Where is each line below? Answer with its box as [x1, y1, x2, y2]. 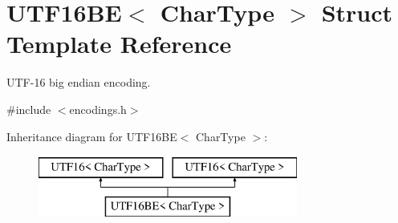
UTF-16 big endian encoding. [6, 74, 151, 91]
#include [6, 100, 51, 117]
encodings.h [69, 100, 127, 117]
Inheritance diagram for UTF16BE [6, 128, 177, 144]
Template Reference [6, 27, 232, 60]
